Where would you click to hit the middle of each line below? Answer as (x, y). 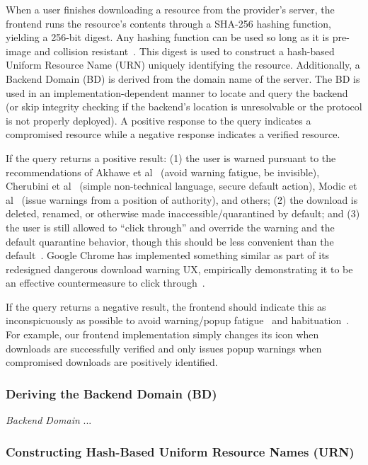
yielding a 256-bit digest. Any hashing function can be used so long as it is (168, 37)
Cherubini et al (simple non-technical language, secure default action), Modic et (182, 186)
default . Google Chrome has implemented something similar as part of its (168, 255)
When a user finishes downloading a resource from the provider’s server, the (170, 9)
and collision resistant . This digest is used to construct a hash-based (184, 51)
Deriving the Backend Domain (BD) (111, 393)
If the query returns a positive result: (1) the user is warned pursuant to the (171, 157)
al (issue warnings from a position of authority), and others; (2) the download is (182, 199)
